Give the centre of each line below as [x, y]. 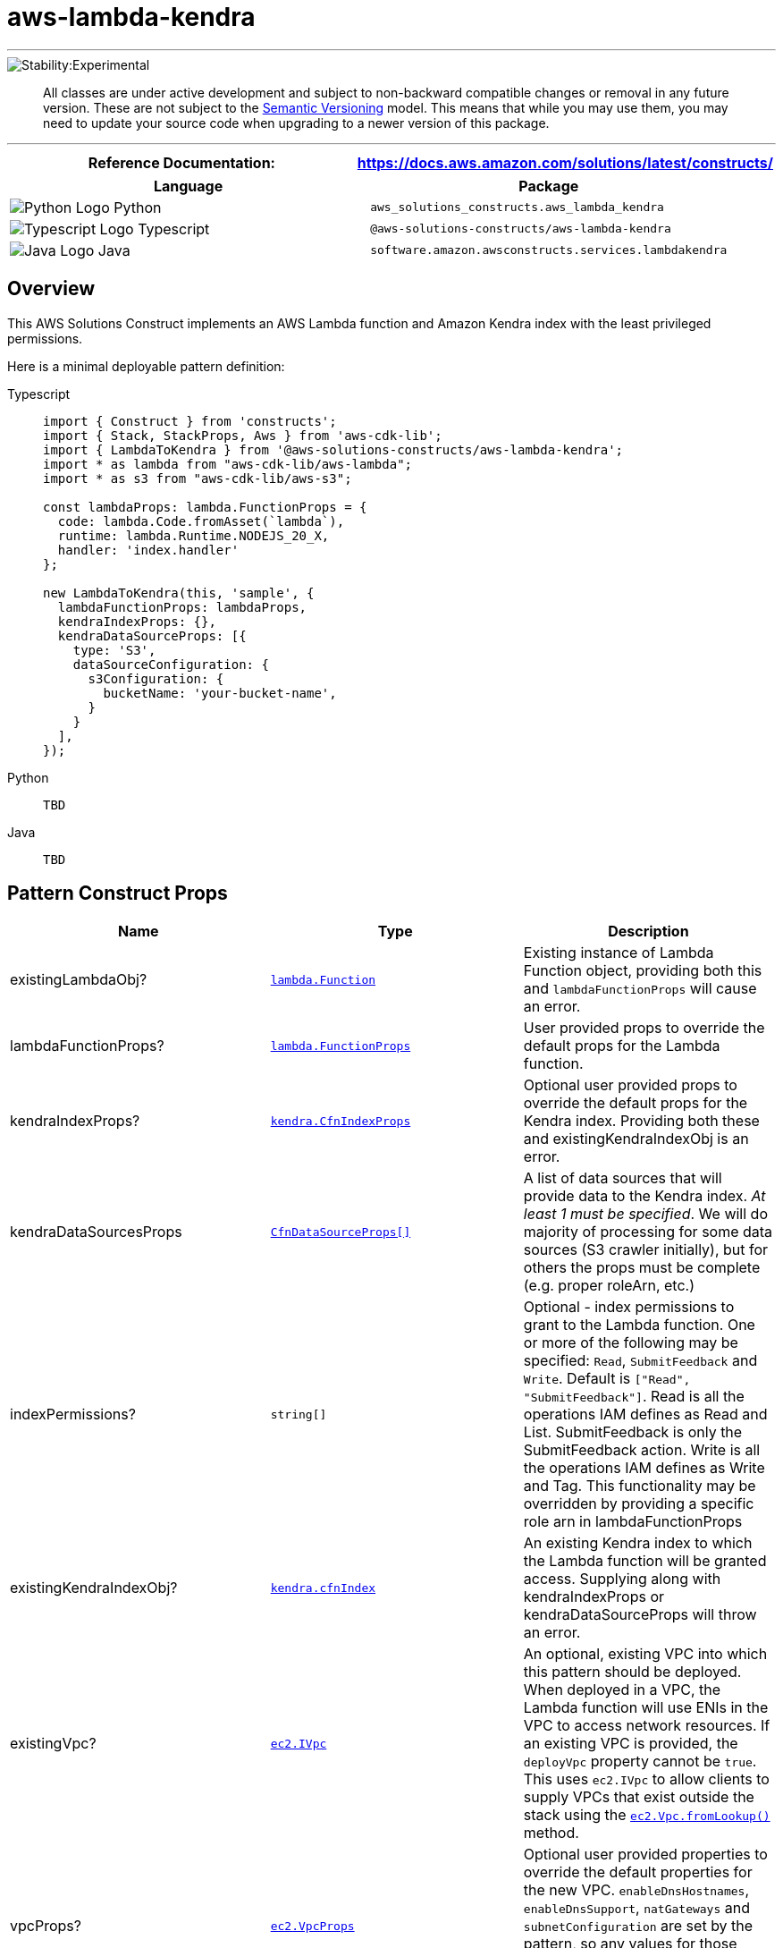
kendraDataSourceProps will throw [640, 1615]
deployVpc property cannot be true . [640, 1762]
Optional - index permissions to [629, 1307]
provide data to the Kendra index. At [644, 1196]
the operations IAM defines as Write [644, 1468]
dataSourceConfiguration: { [171, 664]
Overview [51, 289]
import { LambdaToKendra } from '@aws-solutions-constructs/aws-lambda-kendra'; [333, 449]
